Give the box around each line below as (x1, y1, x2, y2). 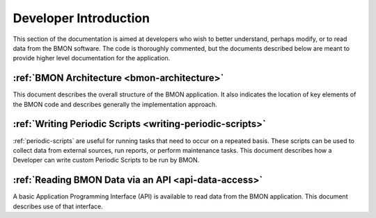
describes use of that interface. (13, 202, 104, 210)
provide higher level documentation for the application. (13, 54, 171, 62)
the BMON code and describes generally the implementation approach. (13, 100, 217, 108)
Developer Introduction (13, 10, 150, 26)
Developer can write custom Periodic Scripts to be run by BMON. (13, 156, 200, 165)
